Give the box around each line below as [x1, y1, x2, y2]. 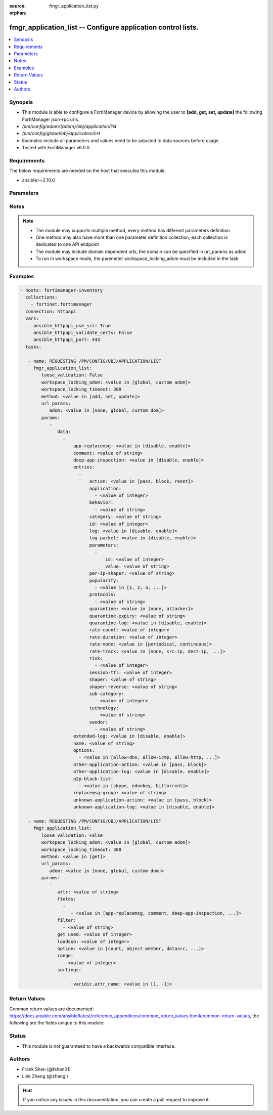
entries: [73, 464, 95, 470]
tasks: [25, 344, 42, 350]
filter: [57, 917, 76, 923]
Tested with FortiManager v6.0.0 [22, 145, 90, 151]
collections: [25, 294, 58, 301]
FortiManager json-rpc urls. [22, 116, 79, 122]
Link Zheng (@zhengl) [22, 1073, 68, 1080]
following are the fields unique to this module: [9, 1020, 105, 1026]
